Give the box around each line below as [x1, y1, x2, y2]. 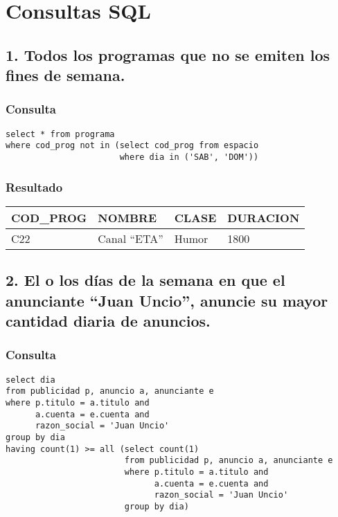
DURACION [227, 209, 300, 226]
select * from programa [6, 129, 115, 139]
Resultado [6, 178, 63, 195]
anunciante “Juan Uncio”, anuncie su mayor [6, 289, 328, 311]
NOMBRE [98, 209, 157, 226]
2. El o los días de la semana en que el [6, 269, 285, 291]
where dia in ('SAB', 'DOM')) [119, 152, 259, 163]
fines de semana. [6, 64, 125, 86]
